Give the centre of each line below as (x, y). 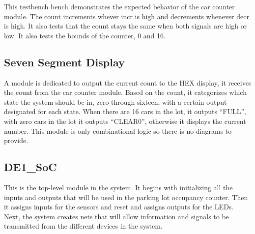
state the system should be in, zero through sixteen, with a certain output (115, 102)
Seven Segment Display (64, 62)
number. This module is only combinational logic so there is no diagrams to (118, 131)
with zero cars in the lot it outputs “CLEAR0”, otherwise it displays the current (125, 121)
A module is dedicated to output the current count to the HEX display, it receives (128, 82)
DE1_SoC (30, 167)
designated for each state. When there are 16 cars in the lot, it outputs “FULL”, (125, 111)
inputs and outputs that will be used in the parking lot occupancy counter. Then (126, 197)
